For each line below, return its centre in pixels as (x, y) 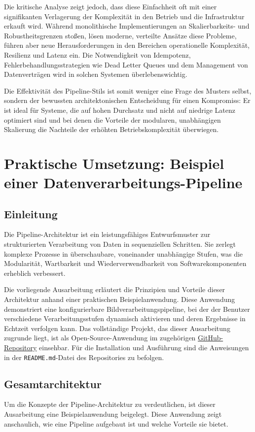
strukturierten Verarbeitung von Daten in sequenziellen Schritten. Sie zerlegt (120, 244)
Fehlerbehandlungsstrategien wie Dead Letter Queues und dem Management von (126, 64)
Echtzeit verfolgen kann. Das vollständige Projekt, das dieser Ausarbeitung (117, 328)
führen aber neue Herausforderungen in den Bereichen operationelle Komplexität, (127, 45)
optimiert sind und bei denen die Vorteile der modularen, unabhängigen (112, 119)
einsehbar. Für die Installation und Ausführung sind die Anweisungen (144, 348)
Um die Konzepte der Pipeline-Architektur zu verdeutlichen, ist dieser (110, 404)
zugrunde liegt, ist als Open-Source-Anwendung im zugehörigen (100, 338)
